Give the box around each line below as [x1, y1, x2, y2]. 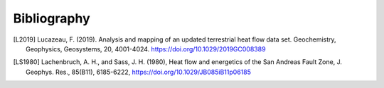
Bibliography [13, 11, 90, 26]
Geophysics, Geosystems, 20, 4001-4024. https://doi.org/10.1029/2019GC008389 [26, 44, 266, 53]
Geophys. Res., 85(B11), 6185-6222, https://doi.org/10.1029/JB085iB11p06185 [26, 68, 252, 76]
